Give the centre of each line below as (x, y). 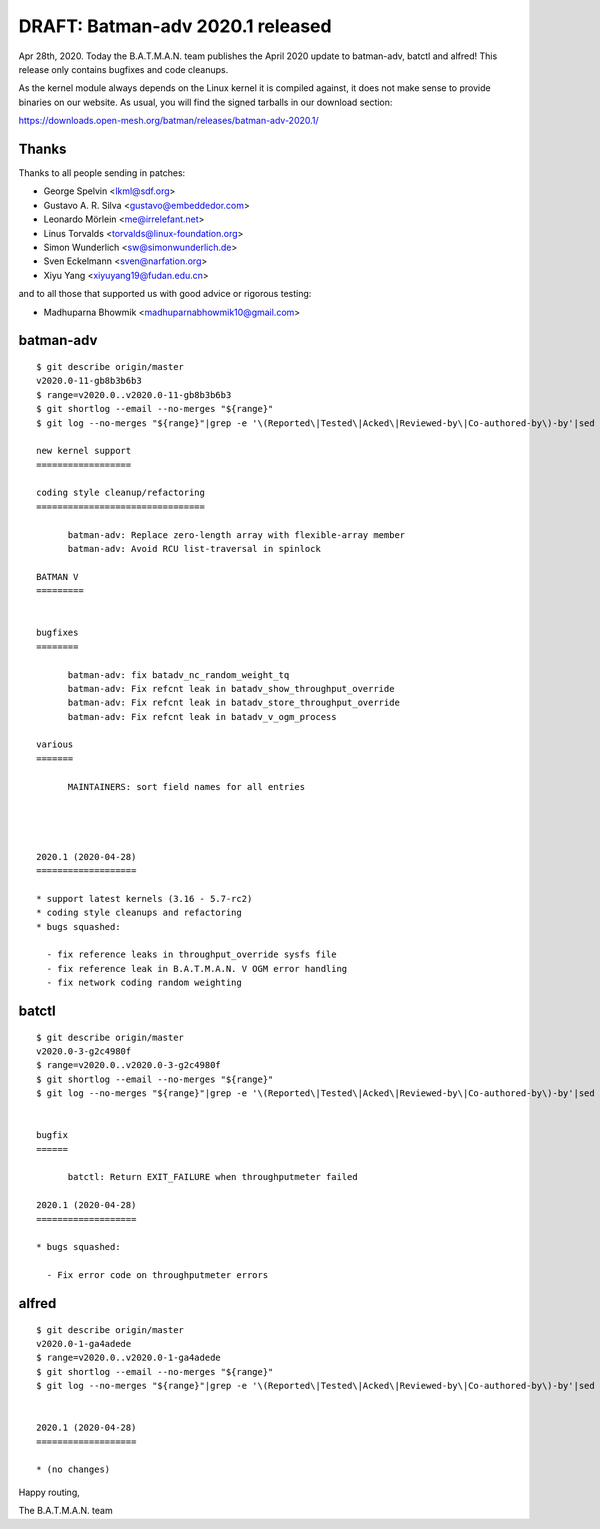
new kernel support (84, 451)
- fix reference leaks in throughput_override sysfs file (191, 954)
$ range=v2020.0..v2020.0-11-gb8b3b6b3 (134, 394)
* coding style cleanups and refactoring (139, 913)
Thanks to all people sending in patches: (102, 173)
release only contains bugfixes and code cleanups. (123, 69)
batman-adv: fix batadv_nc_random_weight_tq (178, 674)
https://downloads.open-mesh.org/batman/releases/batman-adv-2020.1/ (168, 121)
